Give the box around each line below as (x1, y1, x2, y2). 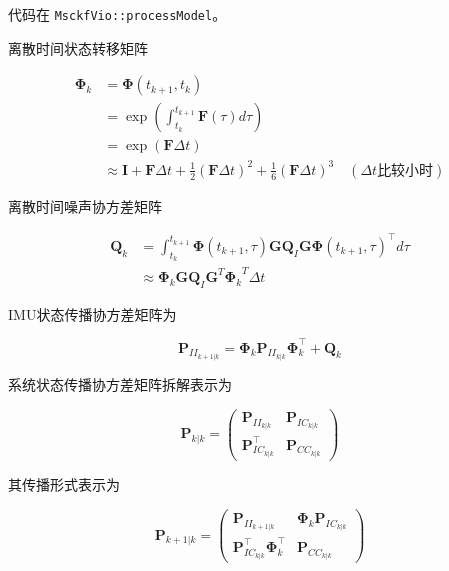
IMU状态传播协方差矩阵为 (8, 303, 177, 324)
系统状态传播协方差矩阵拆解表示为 (8, 374, 232, 395)
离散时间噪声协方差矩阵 (8, 195, 162, 216)
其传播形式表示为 (8, 474, 120, 495)
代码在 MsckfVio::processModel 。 (8, 4, 227, 24)
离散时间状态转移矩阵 (8, 37, 148, 58)
